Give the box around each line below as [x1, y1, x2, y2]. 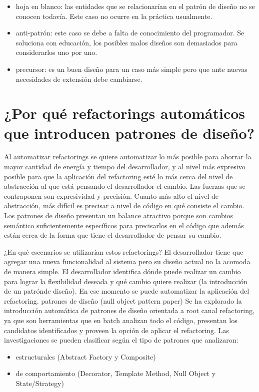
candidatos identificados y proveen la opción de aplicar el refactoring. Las [4, 325, 229, 335]
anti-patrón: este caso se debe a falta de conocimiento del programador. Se [15, 27, 244, 38]
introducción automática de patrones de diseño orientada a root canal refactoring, [4, 305, 254, 316]
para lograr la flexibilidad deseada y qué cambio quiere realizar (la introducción [4, 276, 247, 286]
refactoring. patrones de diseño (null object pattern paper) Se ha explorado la [4, 295, 242, 306]
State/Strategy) [15, 378, 64, 388]
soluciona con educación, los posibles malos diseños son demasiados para [15, 37, 237, 47]
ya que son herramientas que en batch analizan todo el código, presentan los [4, 315, 237, 325]
